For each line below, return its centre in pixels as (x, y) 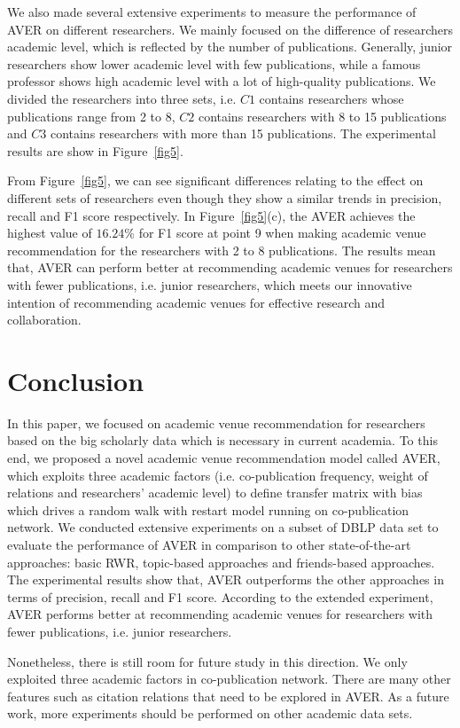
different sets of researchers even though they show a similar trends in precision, (225, 197)
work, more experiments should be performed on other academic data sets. (210, 713)
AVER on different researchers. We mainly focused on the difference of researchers (230, 29)
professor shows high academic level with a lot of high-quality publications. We (222, 81)
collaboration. (44, 320)
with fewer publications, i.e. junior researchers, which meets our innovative (210, 284)
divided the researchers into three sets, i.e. (122, 98)
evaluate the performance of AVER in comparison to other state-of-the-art (209, 544)
